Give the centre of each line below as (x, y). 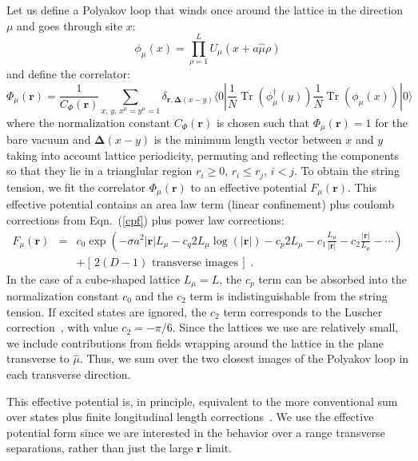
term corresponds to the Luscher (303, 311)
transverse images (195, 262)
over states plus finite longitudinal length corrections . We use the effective (190, 417)
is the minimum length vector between (248, 139)
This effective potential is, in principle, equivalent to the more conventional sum (202, 401)
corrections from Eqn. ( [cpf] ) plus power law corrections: (145, 219)
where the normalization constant (89, 122)
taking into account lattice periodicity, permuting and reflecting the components (203, 155)
